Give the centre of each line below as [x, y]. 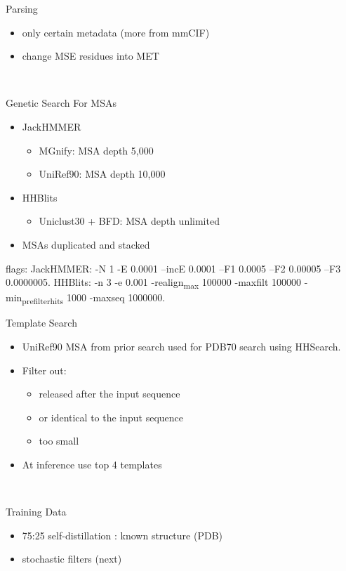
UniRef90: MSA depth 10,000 [102, 174]
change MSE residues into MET [91, 56]
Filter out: [44, 370]
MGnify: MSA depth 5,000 [96, 150]
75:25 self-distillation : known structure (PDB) [122, 535]
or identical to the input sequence [111, 417]
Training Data [36, 512]
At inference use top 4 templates [92, 464]
